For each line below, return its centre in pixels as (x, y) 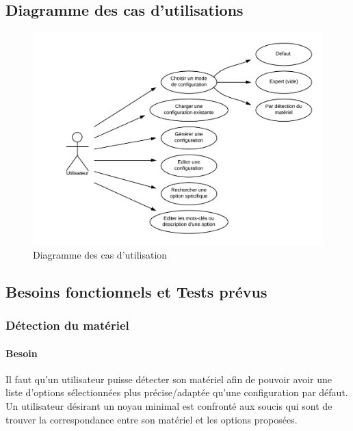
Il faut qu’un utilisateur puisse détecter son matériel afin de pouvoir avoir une (169, 379)
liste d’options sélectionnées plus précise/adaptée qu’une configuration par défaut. (177, 392)
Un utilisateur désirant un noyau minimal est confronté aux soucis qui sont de (169, 405)
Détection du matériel (67, 325)
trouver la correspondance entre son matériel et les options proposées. (152, 419)
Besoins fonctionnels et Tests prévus (136, 291)
